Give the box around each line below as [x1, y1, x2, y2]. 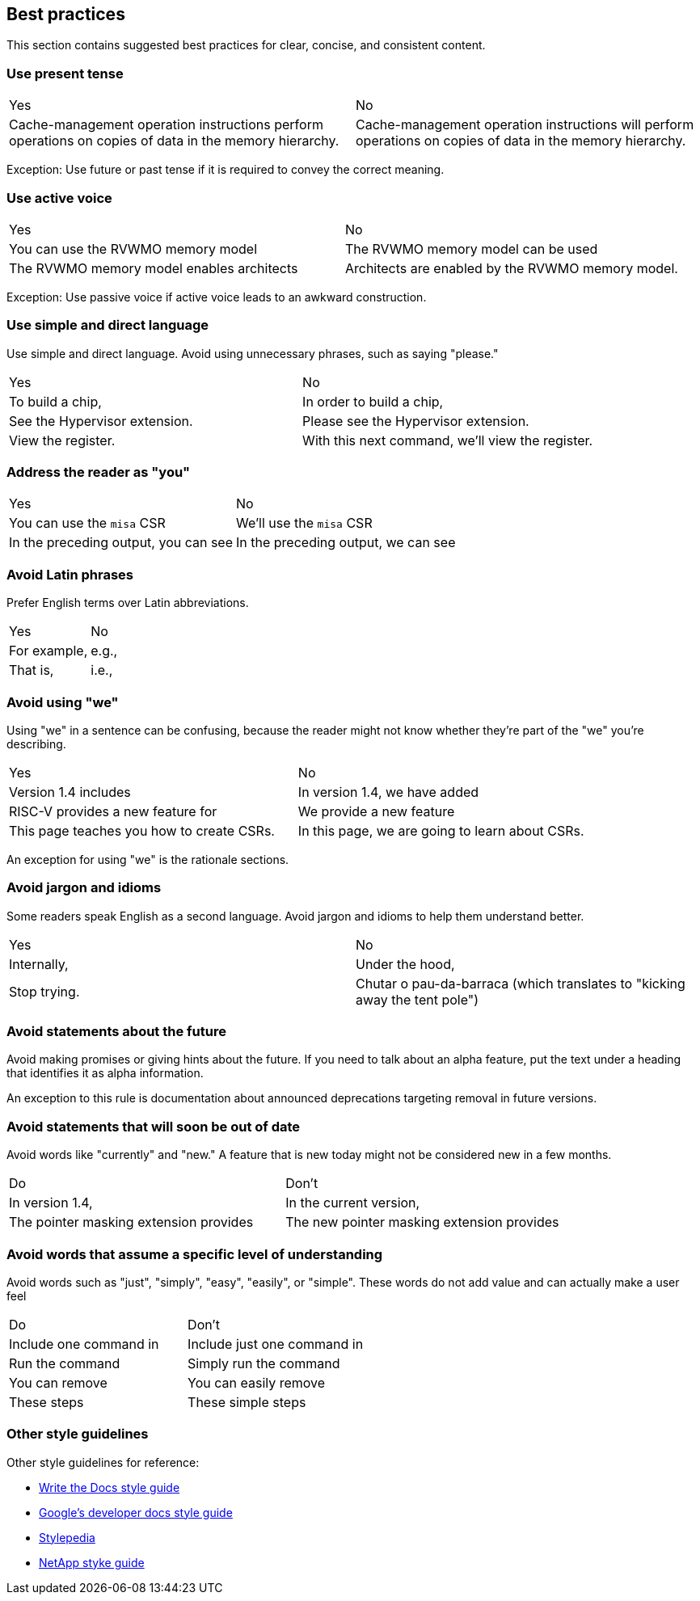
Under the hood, [356, 955, 455, 972]
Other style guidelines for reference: [6, 1455, 200, 1469]
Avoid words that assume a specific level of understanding [6, 1245, 383, 1262]
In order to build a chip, [302, 393, 444, 410]
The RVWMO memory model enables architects [9, 259, 298, 276]
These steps [9, 1393, 84, 1410]
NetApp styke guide [39, 1555, 145, 1569]
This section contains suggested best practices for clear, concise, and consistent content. [6, 38, 486, 53]
